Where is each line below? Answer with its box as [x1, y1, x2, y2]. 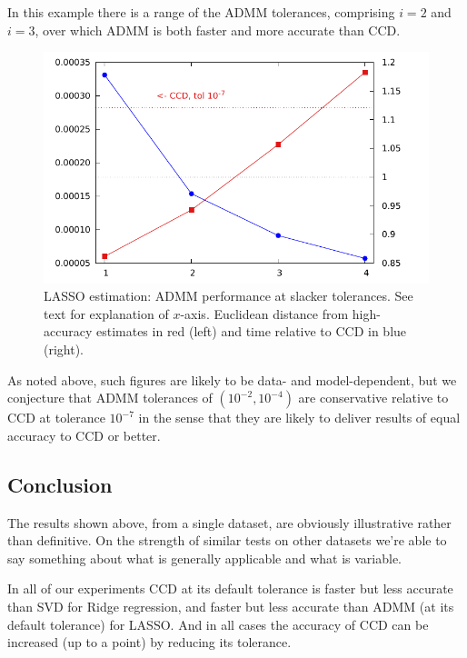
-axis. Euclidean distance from [180, 304, 349, 323]
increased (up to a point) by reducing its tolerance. [7, 633, 292, 652]
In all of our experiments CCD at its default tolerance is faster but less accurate [7, 579, 453, 598]
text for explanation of [44, 304, 169, 323]
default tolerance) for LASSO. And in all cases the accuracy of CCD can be [7, 614, 429, 633]
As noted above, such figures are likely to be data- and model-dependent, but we [7, 370, 457, 389]
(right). [44, 339, 84, 358]
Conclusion [7, 470, 113, 498]
